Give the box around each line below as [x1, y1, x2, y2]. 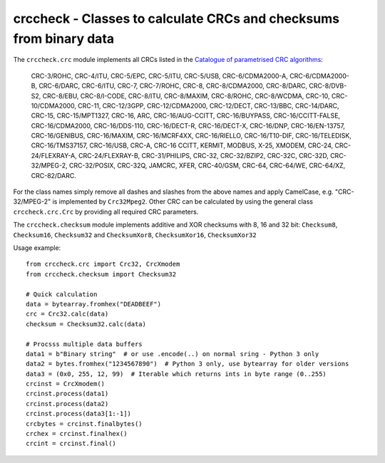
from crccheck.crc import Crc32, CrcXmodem [26, 260, 180, 269]
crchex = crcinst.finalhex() [26, 430, 128, 438]
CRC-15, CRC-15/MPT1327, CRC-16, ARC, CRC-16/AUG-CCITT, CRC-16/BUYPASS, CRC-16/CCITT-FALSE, [31, 111, 341, 120]
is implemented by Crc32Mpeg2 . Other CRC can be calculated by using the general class [52, 197, 314, 206]
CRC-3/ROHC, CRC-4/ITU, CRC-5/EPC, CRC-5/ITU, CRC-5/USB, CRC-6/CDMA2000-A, [31, 71, 288, 80]
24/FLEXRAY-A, [31, 151, 78, 160]
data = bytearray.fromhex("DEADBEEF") [26, 300, 162, 308]
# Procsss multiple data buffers [26, 340, 143, 348]
